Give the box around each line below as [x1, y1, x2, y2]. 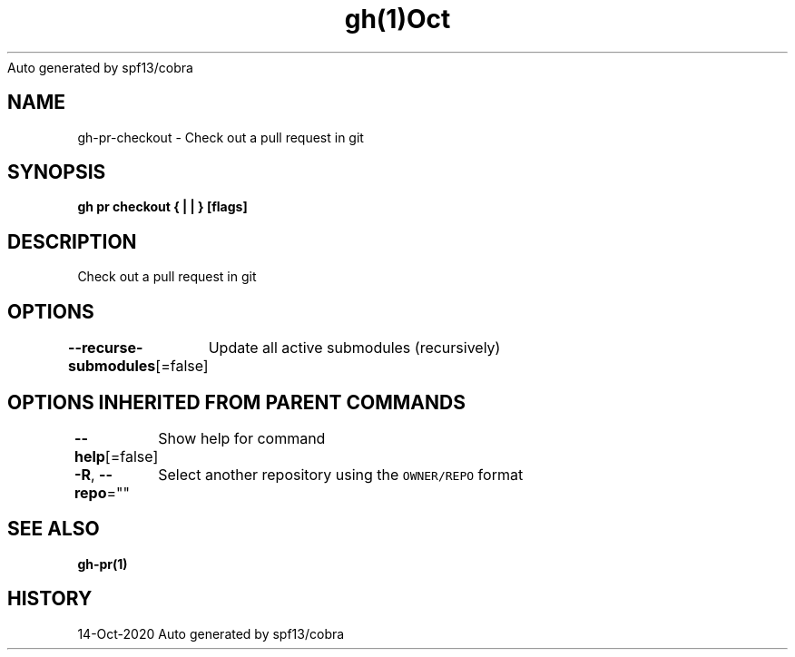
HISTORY [7, 587, 93, 611]
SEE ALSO [7, 517, 100, 541]
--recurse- [68, 338, 143, 358]
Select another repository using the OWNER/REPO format [158, 465, 524, 484]
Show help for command [158, 428, 326, 447]
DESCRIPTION [7, 230, 137, 253]
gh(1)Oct [344, 4, 451, 34]
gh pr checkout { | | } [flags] [77, 199, 248, 215]
